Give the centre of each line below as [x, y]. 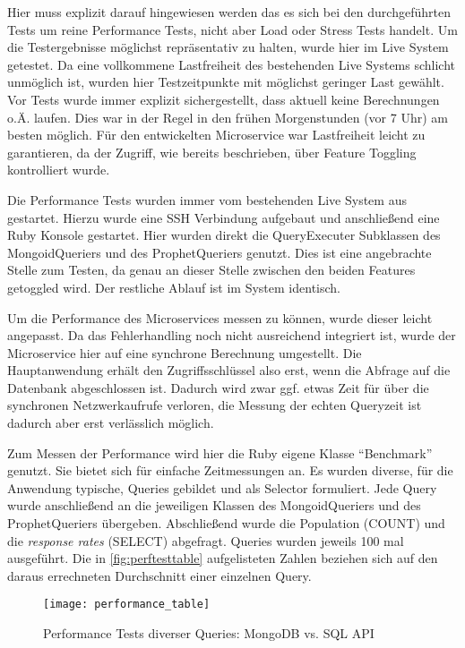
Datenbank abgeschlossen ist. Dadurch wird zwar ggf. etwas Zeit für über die [218, 387]
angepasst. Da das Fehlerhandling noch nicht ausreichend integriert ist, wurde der [232, 335]
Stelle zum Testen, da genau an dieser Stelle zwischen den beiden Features [211, 270]
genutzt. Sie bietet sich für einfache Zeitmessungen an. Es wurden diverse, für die [230, 470]
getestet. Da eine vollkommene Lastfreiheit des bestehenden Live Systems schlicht [232, 64]
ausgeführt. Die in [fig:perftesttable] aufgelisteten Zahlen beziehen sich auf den [223, 558]
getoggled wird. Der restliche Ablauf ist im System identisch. [174, 287]
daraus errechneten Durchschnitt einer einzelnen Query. [159, 575]
